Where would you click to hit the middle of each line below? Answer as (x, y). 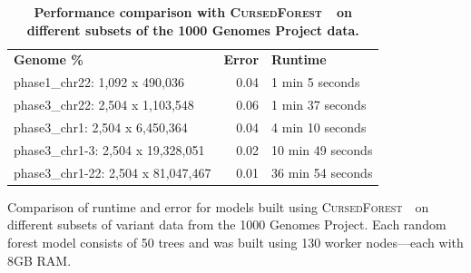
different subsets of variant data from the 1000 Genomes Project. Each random (227, 224)
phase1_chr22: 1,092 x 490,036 (99, 82)
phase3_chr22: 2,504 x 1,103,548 (104, 105)
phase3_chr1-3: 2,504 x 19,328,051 (109, 149)
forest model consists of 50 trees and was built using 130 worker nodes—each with (235, 242)
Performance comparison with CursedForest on (193, 12)
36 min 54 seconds (322, 172)
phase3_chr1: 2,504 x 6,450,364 (101, 127)
